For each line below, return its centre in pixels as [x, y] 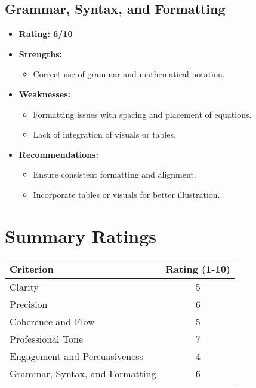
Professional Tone [47, 338]
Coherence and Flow [52, 321]
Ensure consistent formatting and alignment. [115, 174]
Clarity [24, 286]
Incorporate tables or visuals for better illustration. [127, 194]
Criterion [32, 268]
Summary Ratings [81, 235]
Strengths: [41, 54]
